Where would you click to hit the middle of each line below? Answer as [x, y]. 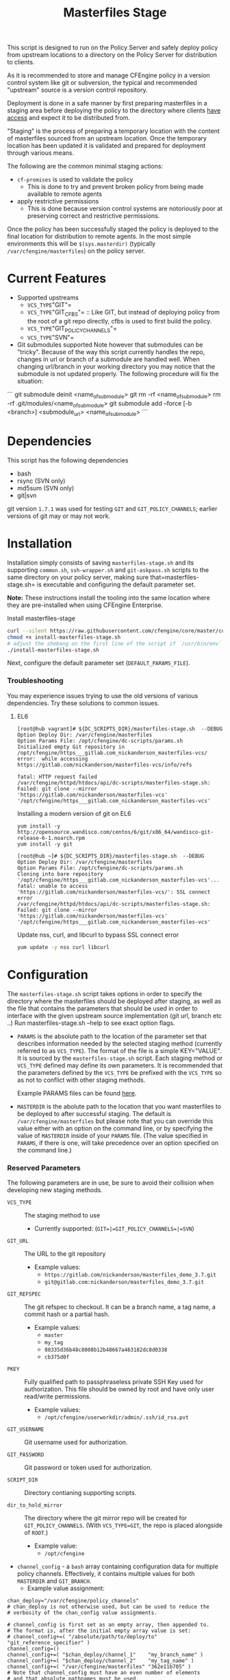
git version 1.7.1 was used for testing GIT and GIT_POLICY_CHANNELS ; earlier [112, 509]
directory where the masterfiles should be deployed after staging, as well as [114, 1001]
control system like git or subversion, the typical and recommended [102, 83]
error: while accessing [52, 758]
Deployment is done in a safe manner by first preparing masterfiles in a [107, 103]
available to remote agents [65, 194]
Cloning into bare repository [60, 874]
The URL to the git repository [65, 1253]
